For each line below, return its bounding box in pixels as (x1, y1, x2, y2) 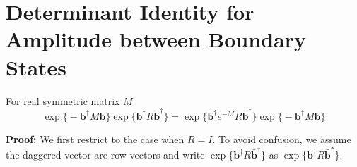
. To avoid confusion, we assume (212, 131, 351, 146)
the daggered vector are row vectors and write (6, 147, 205, 162)
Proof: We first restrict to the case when (6, 131, 185, 146)
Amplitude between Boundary (6, 25, 306, 54)
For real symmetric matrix (6, 93, 120, 108)
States (6, 52, 67, 81)
